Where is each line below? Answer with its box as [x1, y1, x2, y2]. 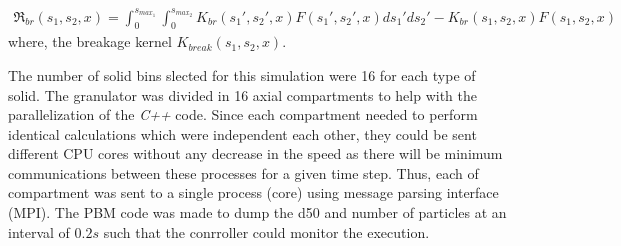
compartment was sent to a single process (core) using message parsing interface [8, 182, 499, 203]
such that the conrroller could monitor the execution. [103, 221, 430, 242]
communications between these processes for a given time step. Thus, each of [8, 162, 479, 183]
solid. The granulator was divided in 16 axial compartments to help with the [8, 84, 477, 105]
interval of [8, 221, 70, 242]
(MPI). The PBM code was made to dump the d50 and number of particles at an [8, 202, 507, 223]
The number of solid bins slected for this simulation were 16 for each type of [8, 64, 476, 85]
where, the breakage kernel [8, 31, 172, 52]
